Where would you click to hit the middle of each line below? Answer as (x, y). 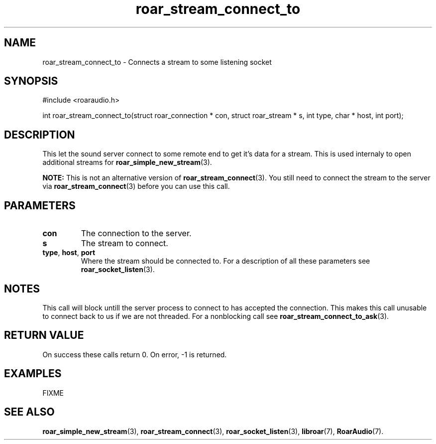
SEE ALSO (29, 412)
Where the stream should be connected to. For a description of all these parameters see (225, 261)
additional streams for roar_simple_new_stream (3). (127, 162)
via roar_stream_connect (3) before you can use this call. (136, 186)
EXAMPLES (33, 374)
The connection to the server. (136, 233)
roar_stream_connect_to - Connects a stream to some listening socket (157, 62)
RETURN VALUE (44, 335)
